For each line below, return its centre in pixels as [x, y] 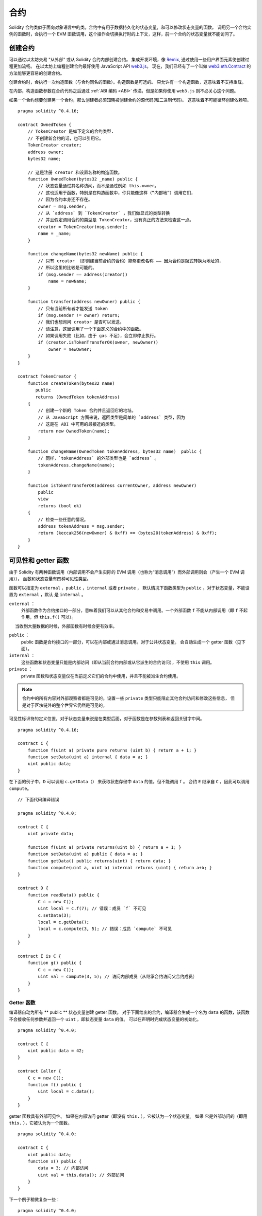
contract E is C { [40, 956]
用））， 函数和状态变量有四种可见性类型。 [50, 579]
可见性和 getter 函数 [39, 560]
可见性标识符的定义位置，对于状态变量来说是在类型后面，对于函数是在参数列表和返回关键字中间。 [107, 719]
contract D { [33, 888]
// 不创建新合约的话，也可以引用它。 [65, 138]
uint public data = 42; [56, 1051]
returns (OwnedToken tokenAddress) [78, 397]
